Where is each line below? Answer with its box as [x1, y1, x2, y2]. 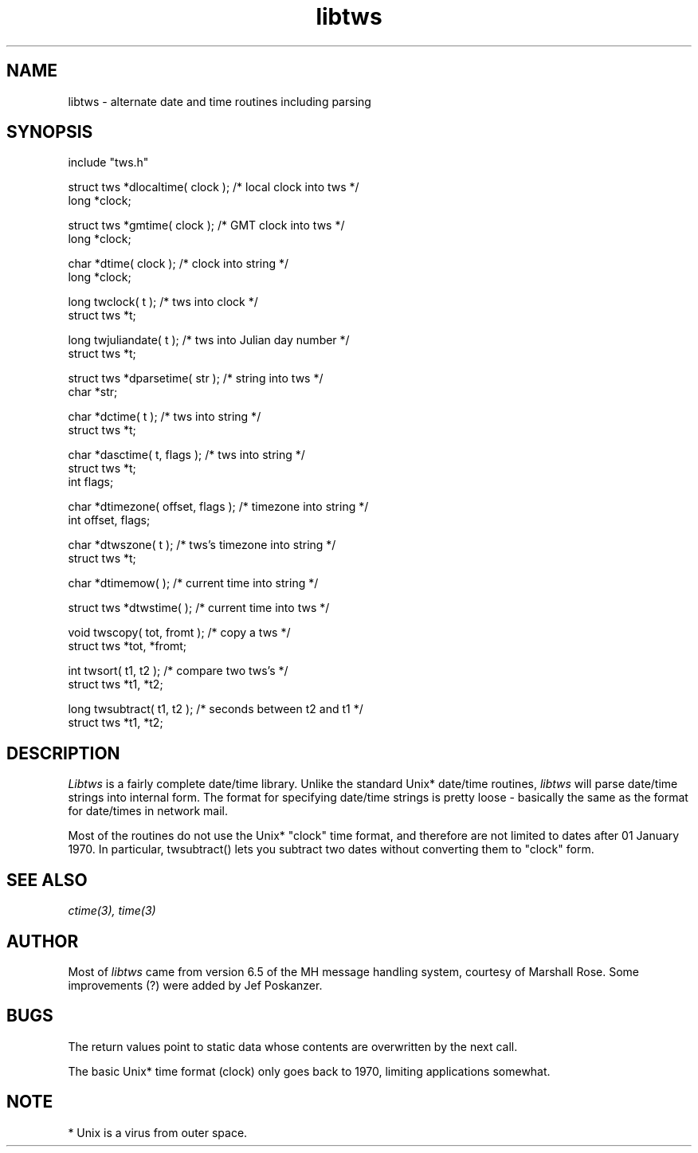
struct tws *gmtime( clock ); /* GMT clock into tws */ [68, 218, 345, 233]
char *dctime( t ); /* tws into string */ [68, 410, 261, 424]
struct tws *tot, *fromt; [68, 639, 187, 653]
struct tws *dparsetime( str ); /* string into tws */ [68, 371, 324, 386]
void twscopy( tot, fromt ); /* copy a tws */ [68, 626, 291, 640]
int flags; [68, 475, 114, 489]
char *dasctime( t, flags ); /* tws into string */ [68, 448, 305, 462]
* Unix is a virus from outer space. [68, 1125, 248, 1139]
